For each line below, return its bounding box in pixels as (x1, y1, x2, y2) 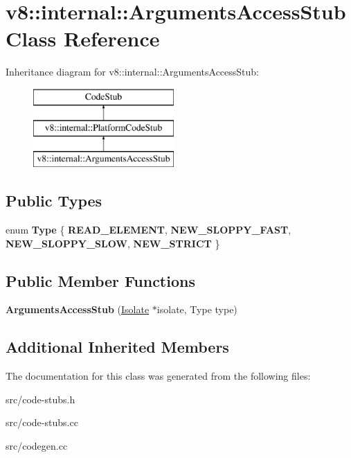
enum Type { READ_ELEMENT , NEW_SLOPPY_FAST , (6, 222, 291, 237)
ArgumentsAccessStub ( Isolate (6, 302, 150, 317)
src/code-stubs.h (6, 391, 75, 406)
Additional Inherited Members (6, 336, 229, 358)
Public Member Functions (6, 270, 195, 291)
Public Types (6, 190, 102, 211)
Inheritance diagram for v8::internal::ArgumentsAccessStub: (6, 64, 260, 79)
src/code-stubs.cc (6, 415, 78, 430)
